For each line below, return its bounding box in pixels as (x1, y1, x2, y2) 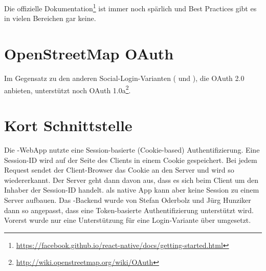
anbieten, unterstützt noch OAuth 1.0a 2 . (4, 83, 131, 95)
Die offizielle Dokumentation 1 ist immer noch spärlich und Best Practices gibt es (4, 2, 257, 13)
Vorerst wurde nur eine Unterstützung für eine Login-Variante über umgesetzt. (4, 215, 251, 225)
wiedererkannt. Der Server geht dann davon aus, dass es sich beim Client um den (4, 174, 258, 185)
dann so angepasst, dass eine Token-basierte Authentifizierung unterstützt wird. (4, 204, 254, 215)
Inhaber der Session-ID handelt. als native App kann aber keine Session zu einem (4, 184, 259, 195)
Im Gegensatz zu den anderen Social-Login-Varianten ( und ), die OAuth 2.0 (4, 72, 245, 83)
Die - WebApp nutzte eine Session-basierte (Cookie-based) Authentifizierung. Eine (4, 144, 260, 155)
